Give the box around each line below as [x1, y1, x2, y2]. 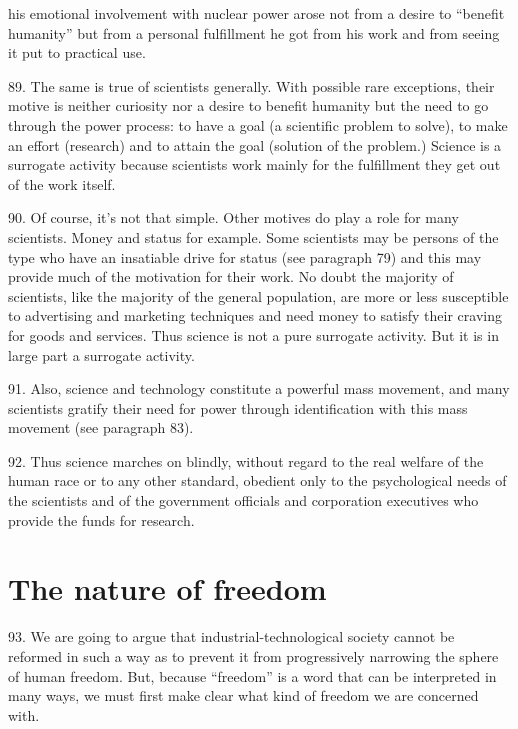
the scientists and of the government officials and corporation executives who [8, 490, 479, 511]
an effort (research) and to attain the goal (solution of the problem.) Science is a [8, 134, 502, 155]
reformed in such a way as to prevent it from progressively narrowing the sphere [8, 645, 499, 666]
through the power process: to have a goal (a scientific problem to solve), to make [8, 114, 508, 135]
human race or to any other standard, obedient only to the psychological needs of [8, 470, 507, 491]
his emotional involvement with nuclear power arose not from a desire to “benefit [8, 3, 505, 23]
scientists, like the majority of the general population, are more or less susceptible [8, 285, 509, 306]
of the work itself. [8, 173, 116, 194]
